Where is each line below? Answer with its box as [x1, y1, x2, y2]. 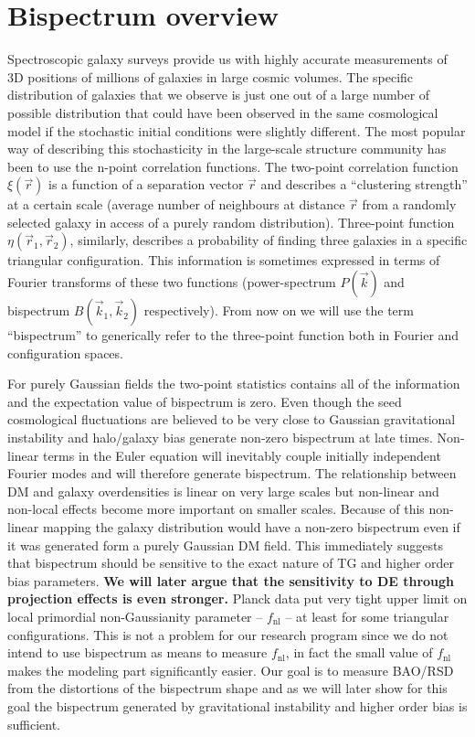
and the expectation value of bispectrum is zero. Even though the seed [7, 391, 402, 411]
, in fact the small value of [285, 643, 433, 662]
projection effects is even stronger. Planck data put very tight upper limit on [7, 589, 468, 608]
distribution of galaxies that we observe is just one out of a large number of [7, 85, 430, 104]
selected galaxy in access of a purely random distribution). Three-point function [7, 212, 455, 231]
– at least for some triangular [285, 606, 449, 625]
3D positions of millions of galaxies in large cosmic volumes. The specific [7, 67, 414, 86]
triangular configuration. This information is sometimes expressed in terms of [7, 251, 440, 270]
